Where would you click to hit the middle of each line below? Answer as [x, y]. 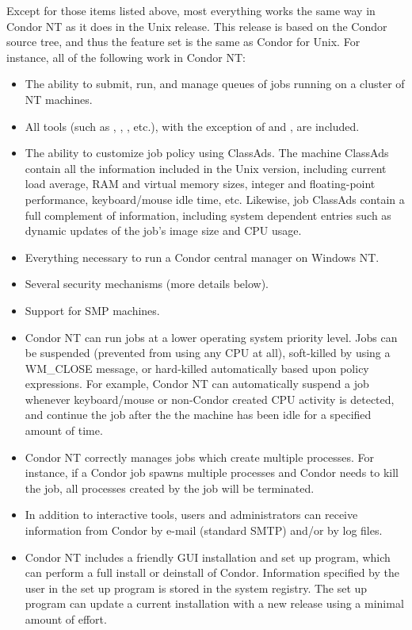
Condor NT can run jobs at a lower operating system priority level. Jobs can [211, 337]
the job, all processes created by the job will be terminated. [170, 488]
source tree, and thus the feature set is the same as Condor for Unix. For [183, 42]
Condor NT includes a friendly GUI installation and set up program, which [208, 557]
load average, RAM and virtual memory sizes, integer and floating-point [200, 184]
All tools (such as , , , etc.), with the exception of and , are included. [192, 126]
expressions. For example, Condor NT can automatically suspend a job [197, 384]
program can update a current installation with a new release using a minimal [214, 603]
